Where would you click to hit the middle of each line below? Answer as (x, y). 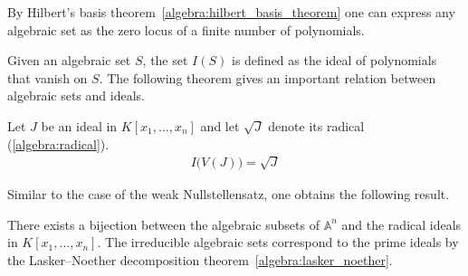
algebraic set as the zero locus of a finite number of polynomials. (186, 29)
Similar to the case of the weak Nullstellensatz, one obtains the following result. (229, 193)
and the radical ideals (401, 224)
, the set (165, 60)
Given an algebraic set (69, 60)
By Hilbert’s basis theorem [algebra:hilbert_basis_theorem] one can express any (231, 12)
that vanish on (48, 77)
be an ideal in (79, 125)
